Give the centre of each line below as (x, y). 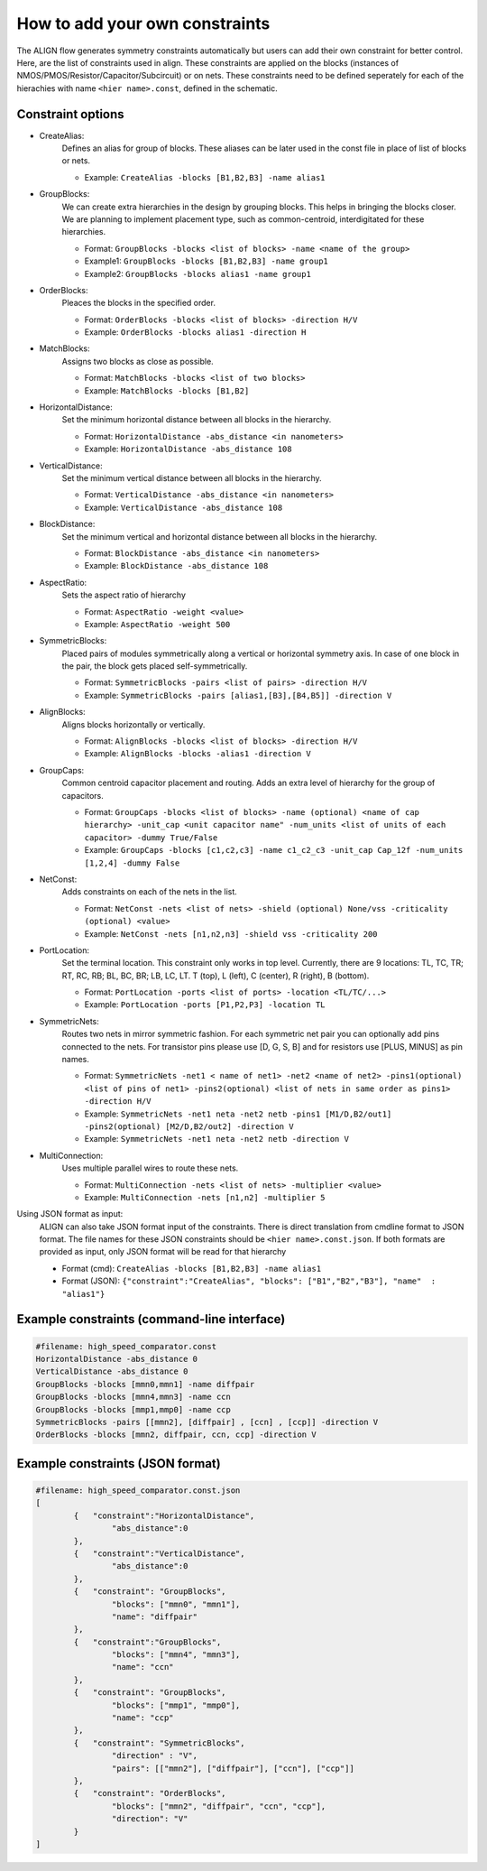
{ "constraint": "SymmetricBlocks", (159, 1743)
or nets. (76, 161)
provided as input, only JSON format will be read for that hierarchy (163, 1252)
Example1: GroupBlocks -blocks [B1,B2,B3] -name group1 (207, 261)
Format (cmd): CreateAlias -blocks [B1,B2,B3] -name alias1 (192, 1268)
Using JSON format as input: (70, 1214)
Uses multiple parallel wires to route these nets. (150, 1168)
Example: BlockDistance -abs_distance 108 (176, 566)
